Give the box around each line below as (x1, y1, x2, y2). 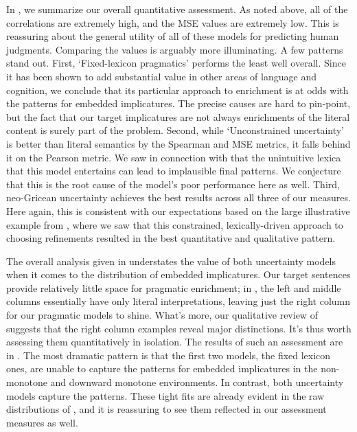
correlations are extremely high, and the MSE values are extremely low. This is (6, 15, 339, 30)
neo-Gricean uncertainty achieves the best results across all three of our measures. (6, 190, 351, 205)
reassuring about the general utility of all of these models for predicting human (6, 29, 339, 43)
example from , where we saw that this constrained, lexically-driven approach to (6, 217, 343, 231)
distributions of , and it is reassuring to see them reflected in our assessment (6, 402, 327, 416)
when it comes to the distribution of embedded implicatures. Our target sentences (6, 267, 351, 282)
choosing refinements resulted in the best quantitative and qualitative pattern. (6, 231, 336, 245)
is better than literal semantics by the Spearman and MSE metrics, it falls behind (6, 136, 351, 150)
